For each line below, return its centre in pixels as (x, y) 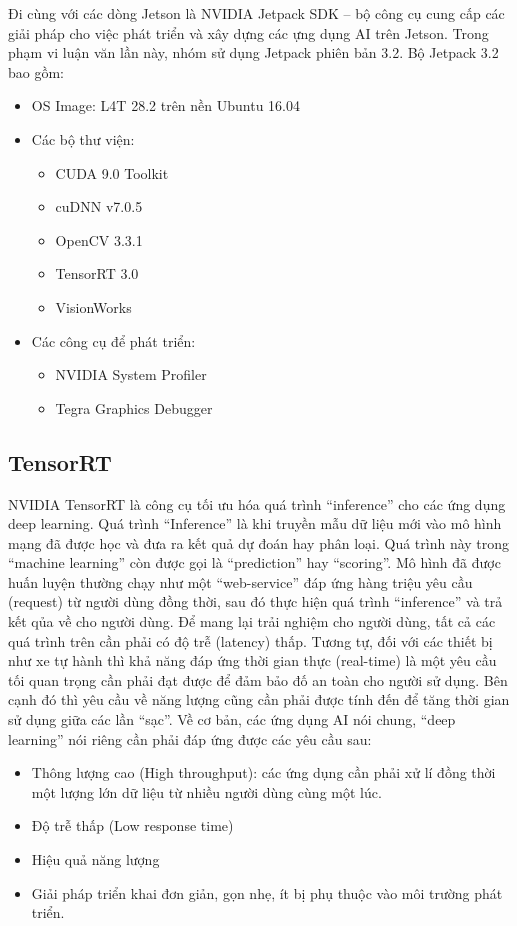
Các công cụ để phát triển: (113, 340)
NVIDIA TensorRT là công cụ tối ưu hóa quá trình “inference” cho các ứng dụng (257, 503)
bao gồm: (36, 71)
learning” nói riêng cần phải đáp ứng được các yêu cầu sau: (190, 738)
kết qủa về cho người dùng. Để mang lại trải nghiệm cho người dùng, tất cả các (252, 621)
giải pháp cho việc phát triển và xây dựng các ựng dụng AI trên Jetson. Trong (248, 32)
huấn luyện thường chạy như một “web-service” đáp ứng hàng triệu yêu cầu (240, 581)
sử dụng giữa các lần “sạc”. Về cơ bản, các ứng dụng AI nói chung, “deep (232, 719)
